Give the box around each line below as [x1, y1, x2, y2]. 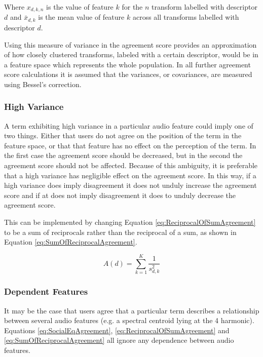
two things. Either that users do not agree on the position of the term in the [4, 130, 242, 141]
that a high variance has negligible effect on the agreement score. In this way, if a [4, 170, 256, 180]
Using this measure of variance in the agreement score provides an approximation [4, 39, 257, 50]
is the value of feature [46, 2, 114, 12]
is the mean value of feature [38, 12, 125, 22]
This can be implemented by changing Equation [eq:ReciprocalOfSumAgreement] [4, 217, 256, 227]
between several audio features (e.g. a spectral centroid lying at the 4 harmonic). [4, 315, 254, 326]
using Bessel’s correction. [4, 78, 82, 89]
